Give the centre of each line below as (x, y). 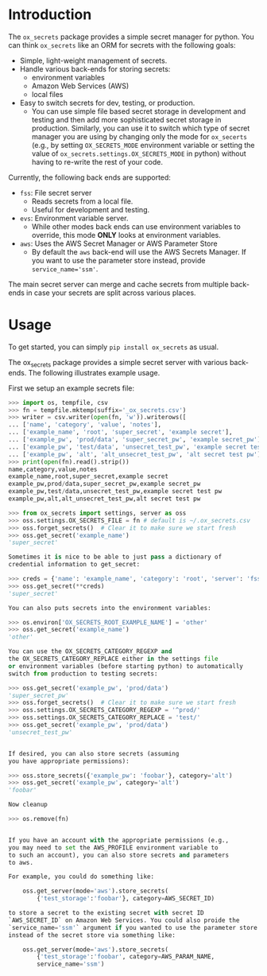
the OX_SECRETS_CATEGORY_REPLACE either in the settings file (113, 659)
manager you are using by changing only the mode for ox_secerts (139, 136)
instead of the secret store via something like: (92, 935)
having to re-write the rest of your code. (97, 161)
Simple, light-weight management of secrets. (93, 60)
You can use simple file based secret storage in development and (139, 111)
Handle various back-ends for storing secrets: (95, 68)
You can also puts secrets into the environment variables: (110, 608)
